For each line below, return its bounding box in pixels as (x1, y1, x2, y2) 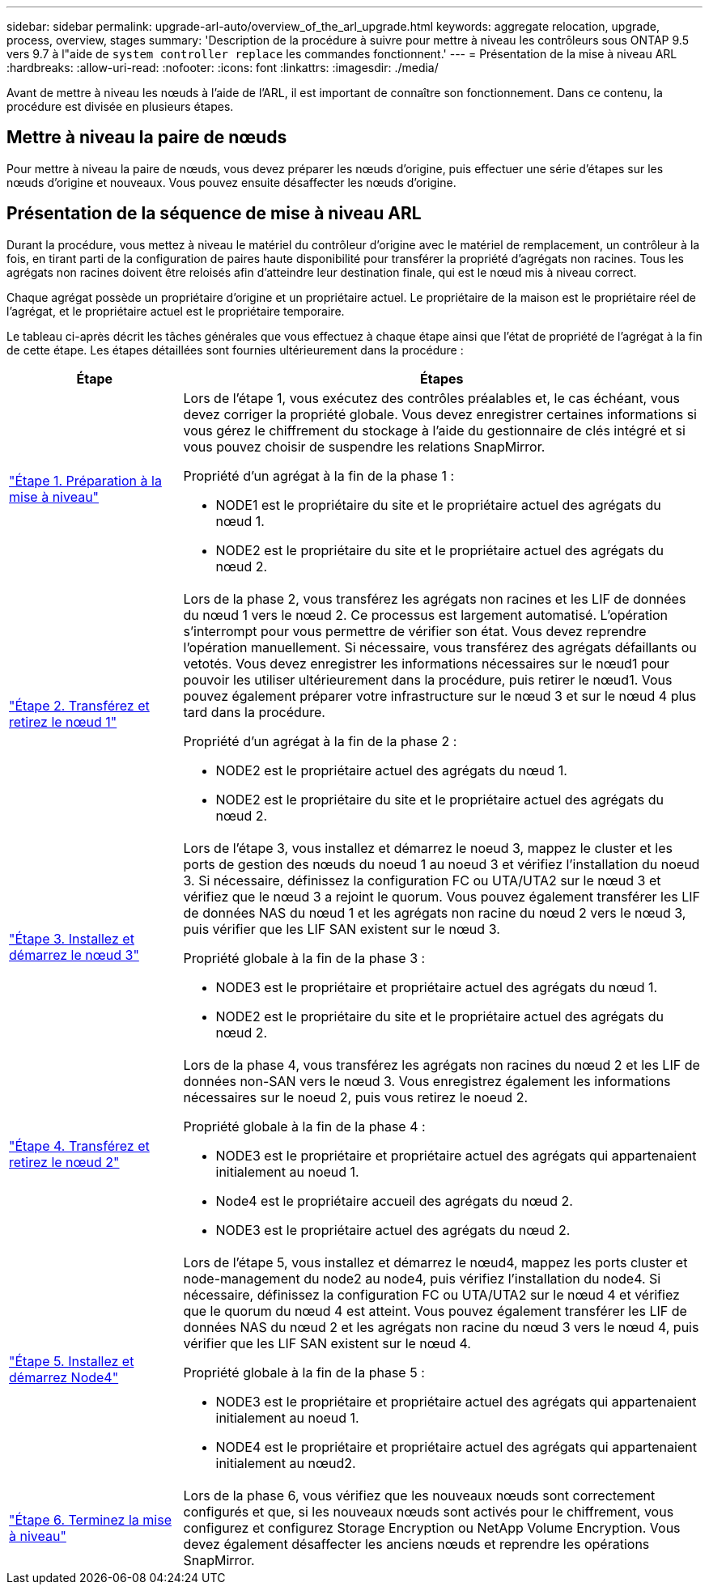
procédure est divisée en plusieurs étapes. (6, 100, 234, 113)
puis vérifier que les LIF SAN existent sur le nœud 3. (183, 920, 500, 937)
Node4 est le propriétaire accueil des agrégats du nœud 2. (215, 1192, 573, 1209)
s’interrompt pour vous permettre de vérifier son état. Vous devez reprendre (183, 622, 647, 639)
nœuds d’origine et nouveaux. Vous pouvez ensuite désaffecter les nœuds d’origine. (6, 175, 456, 189)
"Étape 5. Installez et (9, 1352, 134, 1369)
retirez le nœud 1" (9, 713, 117, 730)
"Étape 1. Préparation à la (9, 472, 162, 489)
